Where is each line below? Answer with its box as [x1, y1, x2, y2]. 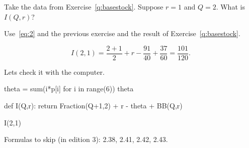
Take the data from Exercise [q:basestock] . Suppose [4, 2, 163, 12]
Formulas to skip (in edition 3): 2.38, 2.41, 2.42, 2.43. [4, 134, 168, 144]
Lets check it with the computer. [4, 66, 105, 77]
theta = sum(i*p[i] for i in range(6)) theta [4, 83, 134, 94]
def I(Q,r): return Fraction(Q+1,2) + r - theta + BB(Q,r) [4, 100, 183, 111]
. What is [216, 2, 245, 12]
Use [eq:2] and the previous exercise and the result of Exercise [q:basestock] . [4, 28, 240, 39]
